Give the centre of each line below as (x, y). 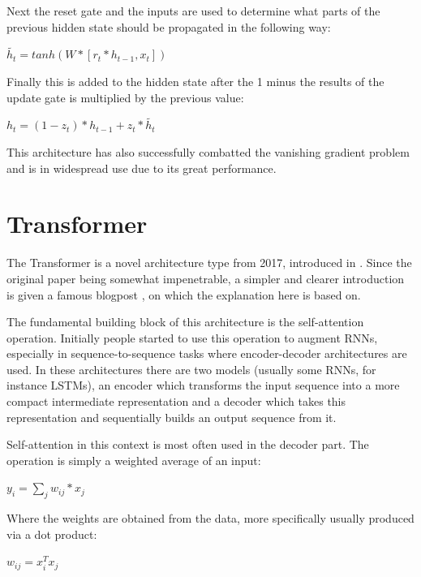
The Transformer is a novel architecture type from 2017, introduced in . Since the (209, 263)
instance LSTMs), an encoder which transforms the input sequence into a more (203, 385)
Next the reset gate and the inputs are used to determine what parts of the (193, 11)
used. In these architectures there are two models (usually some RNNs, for (191, 369)
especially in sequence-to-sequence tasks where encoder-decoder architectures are (207, 353)
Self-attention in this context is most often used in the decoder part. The (188, 444)
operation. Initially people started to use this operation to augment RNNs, (192, 337)
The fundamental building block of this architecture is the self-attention (185, 322)
